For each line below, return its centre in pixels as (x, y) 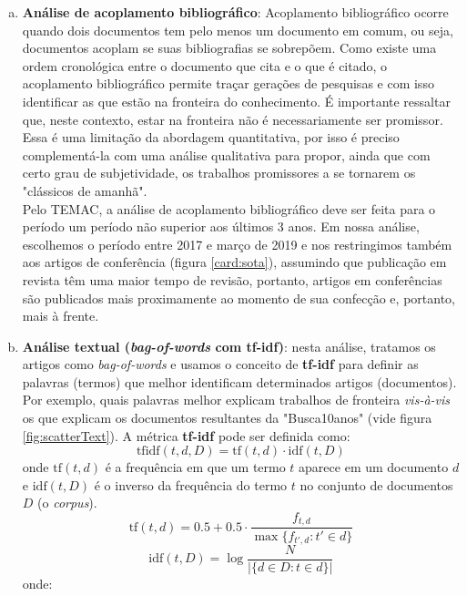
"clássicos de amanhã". (85, 190)
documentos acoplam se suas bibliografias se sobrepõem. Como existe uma (229, 48)
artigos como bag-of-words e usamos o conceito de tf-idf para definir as (220, 364)
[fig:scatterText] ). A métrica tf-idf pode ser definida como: (186, 435)
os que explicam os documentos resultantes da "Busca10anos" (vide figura (227, 418)
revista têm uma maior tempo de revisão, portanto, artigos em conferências (232, 279)
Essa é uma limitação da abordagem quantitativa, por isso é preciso (211, 137)
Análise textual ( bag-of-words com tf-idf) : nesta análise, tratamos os (229, 346)
